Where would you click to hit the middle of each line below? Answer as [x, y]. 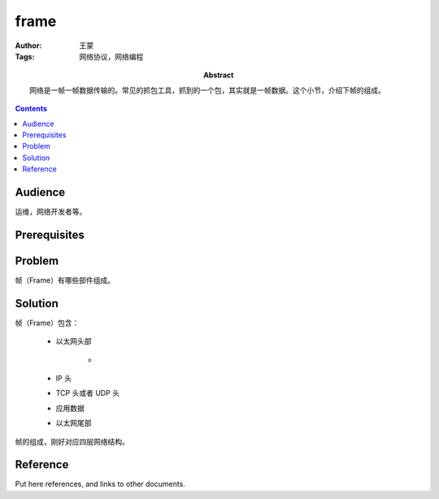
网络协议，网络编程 [111, 56]
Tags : [25, 56]
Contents [31, 109]
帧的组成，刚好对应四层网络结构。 [72, 441]
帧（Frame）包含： [47, 323]
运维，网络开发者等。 [51, 211]
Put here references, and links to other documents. [100, 484]
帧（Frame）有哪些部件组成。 [65, 280]
